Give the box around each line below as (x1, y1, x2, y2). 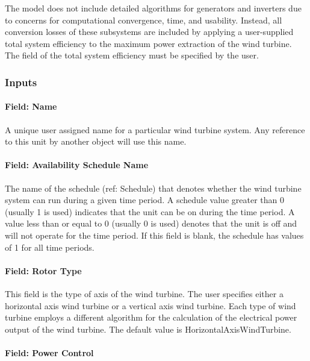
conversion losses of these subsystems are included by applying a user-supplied (5, 25, 294, 38)
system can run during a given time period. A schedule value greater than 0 (5, 193, 284, 206)
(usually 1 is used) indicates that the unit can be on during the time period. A (5, 205, 295, 218)
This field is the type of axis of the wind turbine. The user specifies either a (5, 287, 284, 300)
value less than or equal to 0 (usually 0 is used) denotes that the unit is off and (5, 217, 297, 230)
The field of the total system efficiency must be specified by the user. (5, 49, 259, 61)
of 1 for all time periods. (5, 240, 95, 253)
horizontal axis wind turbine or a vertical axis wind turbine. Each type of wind (5, 299, 296, 312)
